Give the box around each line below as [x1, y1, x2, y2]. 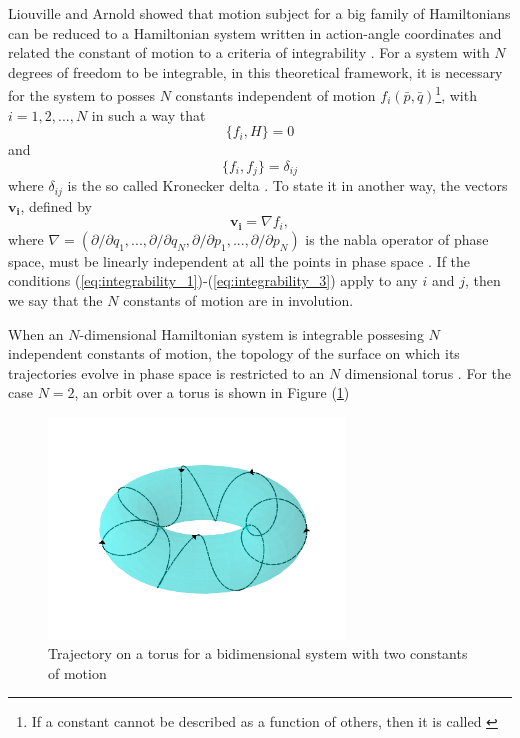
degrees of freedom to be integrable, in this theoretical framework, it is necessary [8, 61, 503, 82]
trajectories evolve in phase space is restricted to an [8, 362, 325, 383]
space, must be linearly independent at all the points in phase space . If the [8, 250, 471, 271]
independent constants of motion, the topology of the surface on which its [8, 343, 460, 364]
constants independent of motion [175, 85, 376, 106]
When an [8, 323, 64, 344]
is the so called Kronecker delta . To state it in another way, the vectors [67, 175, 508, 196]
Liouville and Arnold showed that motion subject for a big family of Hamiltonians [8, 3, 511, 23]
